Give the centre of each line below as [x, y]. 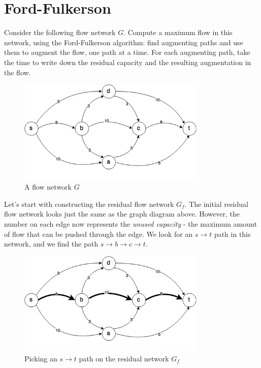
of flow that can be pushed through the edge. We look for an [99, 234]
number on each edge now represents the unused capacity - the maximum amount [130, 223]
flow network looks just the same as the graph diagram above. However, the [122, 214]
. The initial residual [216, 204]
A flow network [48, 187]
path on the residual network [124, 358]
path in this [232, 234]
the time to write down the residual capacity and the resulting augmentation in [128, 62]
